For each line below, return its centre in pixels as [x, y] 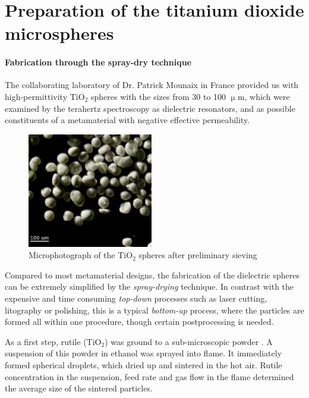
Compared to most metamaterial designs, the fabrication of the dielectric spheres [152, 275]
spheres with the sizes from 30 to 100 [158, 96]
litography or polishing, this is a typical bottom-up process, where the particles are [154, 310]
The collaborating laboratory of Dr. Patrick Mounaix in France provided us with [152, 85]
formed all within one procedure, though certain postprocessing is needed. [139, 322]
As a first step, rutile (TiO [53, 341]
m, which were [264, 96]
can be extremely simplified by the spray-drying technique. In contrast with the [149, 286]
